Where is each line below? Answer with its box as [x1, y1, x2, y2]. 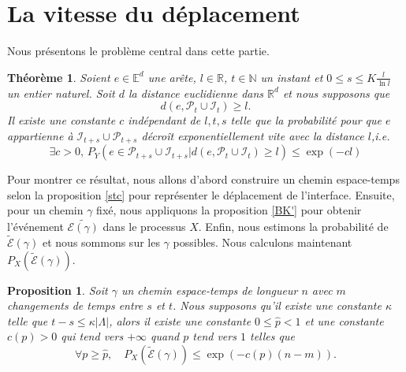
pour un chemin [7, 202, 84, 218]
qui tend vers [61, 328, 124, 344]
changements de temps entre [7, 297, 143, 314]
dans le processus [102, 218, 186, 235]
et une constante [304, 312, 384, 329]
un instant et [260, 69, 323, 85]
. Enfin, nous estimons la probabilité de [198, 218, 389, 235]
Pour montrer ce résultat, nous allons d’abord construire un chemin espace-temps [7, 171, 400, 188]
